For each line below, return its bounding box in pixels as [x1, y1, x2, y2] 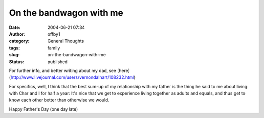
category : [9, 38, 30, 44]
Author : [9, 31, 25, 37]
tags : [9, 45, 20, 51]
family [47, 45, 60, 51]
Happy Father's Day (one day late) [9, 106, 78, 112]
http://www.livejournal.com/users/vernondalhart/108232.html [10, 74, 134, 80]
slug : [9, 52, 20, 58]
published [47, 59, 68, 65]
